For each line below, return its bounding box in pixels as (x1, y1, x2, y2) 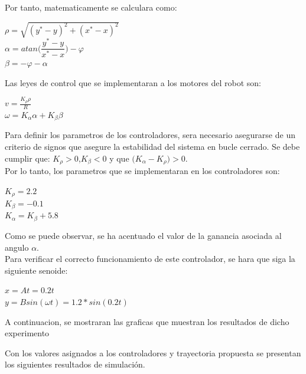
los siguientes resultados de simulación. (5, 358, 145, 370)
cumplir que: (5, 152, 50, 164)
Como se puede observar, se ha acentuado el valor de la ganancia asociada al (5, 229, 282, 241)
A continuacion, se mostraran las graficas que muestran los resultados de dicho (5, 315, 289, 327)
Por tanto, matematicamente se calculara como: (5, 1, 177, 13)
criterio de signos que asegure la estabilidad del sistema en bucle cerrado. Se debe (5, 140, 300, 152)
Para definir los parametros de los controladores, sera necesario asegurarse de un (5, 129, 295, 141)
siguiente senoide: (5, 264, 68, 276)
